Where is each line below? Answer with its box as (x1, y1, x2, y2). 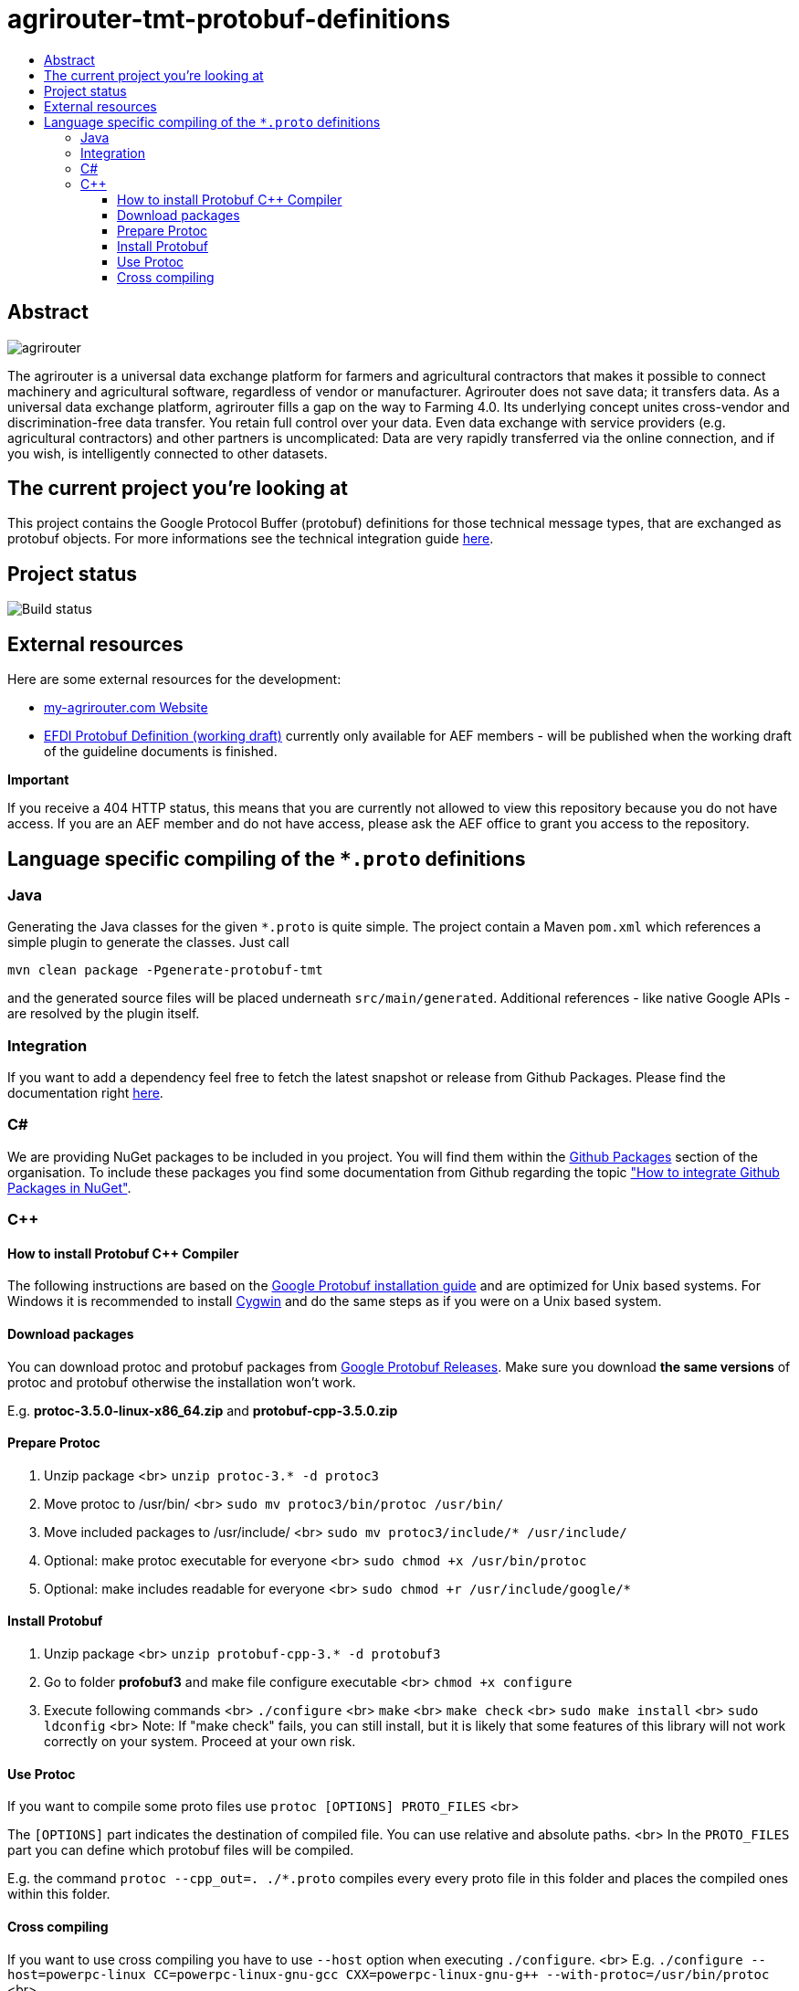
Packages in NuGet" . (7, 1179, 131, 1196)
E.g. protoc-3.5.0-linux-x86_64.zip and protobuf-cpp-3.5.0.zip (7, 1402, 398, 1418)
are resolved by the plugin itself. (7, 1006, 200, 1022)
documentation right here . (7, 1085, 163, 1101)
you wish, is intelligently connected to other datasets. (7, 445, 328, 461)
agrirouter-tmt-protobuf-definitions (7, 4, 451, 35)
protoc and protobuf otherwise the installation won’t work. (7, 1374, 356, 1390)
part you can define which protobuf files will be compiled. (7, 1842, 354, 1859)
